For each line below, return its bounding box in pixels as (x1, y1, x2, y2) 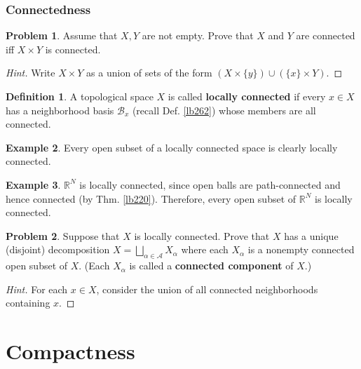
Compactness (6, 337, 135, 365)
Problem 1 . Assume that (6, 28, 118, 43)
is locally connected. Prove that (134, 228, 270, 243)
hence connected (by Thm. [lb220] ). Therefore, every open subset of (6, 191, 297, 206)
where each (181, 242, 229, 257)
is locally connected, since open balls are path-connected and (79, 177, 341, 192)
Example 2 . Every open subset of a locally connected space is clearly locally (6, 140, 338, 154)
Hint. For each (6, 281, 68, 296)
